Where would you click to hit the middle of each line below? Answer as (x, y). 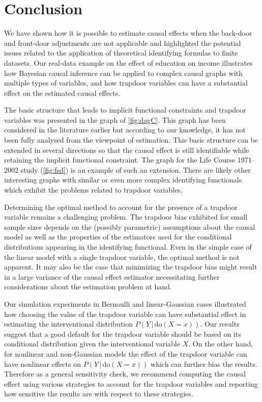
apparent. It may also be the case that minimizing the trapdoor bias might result (131, 267)
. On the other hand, (221, 344)
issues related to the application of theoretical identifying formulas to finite (121, 53)
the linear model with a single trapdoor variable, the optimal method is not (122, 257)
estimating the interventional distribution (69, 324)
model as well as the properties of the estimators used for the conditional (118, 237)
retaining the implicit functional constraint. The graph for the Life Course (120, 160)
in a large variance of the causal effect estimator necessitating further (112, 276)
